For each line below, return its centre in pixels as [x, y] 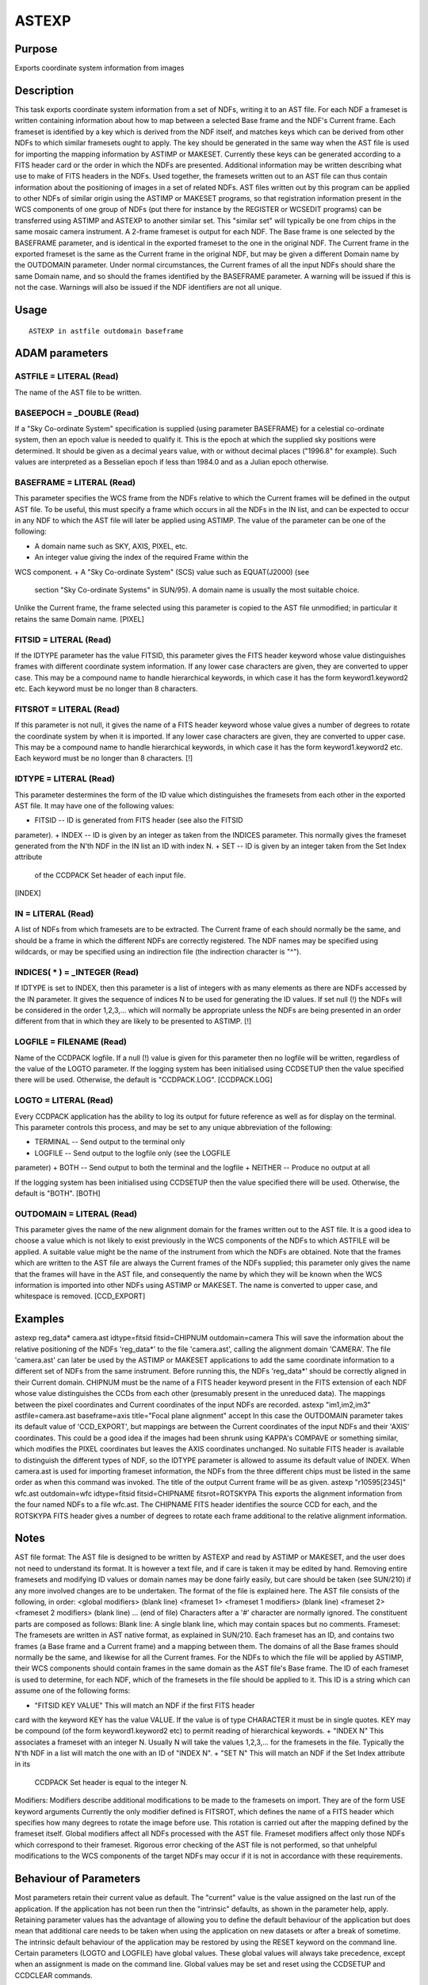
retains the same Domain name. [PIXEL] [79, 619]
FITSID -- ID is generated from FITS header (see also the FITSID [139, 820]
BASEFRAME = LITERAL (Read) [75, 482]
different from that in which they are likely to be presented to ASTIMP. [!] [133, 1021]
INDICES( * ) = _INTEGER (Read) [76, 972]
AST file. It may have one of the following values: [94, 805]
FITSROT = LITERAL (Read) [67, 709]
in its [23, 1764]
